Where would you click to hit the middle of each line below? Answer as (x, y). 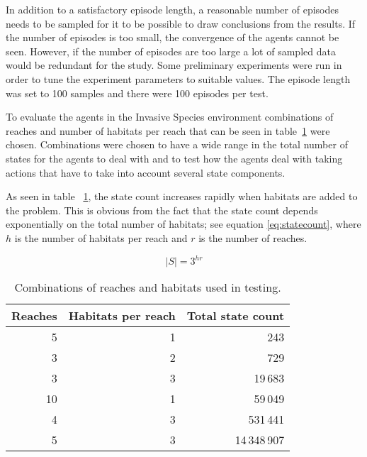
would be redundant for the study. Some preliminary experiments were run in (174, 65)
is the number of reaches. (253, 237)
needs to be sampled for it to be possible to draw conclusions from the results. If (181, 23)
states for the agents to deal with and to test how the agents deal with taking (174, 158)
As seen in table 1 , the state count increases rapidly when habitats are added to (182, 196)
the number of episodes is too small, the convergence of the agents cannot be (173, 37)
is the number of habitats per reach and (101, 237)
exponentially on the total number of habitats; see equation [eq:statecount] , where (183, 224)
